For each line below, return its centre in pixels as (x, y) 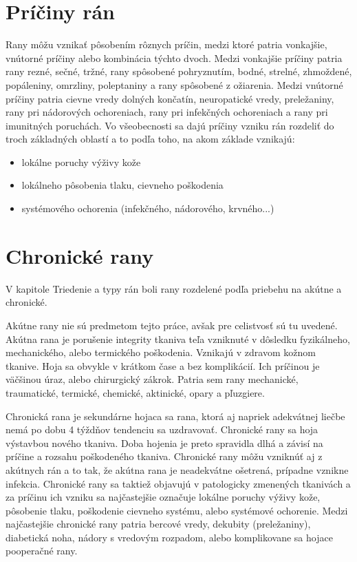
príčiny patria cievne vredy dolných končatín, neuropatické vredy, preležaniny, (170, 98)
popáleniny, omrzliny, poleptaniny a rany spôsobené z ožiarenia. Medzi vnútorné (174, 84)
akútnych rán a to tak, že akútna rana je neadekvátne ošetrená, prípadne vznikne (177, 469)
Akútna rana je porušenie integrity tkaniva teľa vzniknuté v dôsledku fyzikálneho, (178, 339)
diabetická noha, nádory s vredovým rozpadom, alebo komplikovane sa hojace (169, 537)
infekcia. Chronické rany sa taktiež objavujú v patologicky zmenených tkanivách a (178, 483)
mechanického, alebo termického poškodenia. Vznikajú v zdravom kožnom (161, 352)
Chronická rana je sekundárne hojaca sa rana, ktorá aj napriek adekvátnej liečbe (175, 416)
